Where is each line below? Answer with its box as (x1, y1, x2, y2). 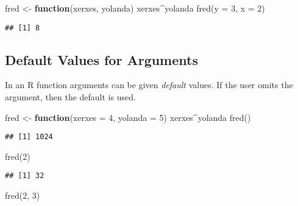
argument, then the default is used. (5, 91, 136, 103)
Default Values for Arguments (5, 50, 198, 69)
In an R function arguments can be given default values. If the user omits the (5, 78, 293, 91)
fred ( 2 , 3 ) (5, 189, 40, 202)
